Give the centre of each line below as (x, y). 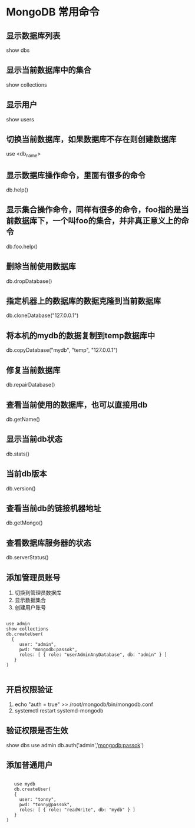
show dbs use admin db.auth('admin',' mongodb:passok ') (75, 745)
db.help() (17, 190)
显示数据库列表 (33, 36)
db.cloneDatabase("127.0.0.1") (42, 315)
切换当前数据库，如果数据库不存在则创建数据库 (91, 139)
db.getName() (23, 419)
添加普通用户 (29, 765)
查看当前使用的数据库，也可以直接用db (77, 405)
